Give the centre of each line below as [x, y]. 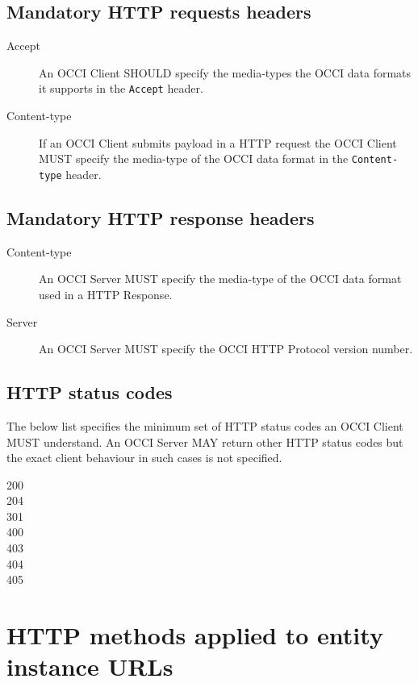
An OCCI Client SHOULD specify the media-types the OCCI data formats [225, 72]
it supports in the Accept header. [121, 88]
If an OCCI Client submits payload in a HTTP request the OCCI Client [218, 142]
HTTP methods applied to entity [195, 635]
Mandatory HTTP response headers [161, 217]
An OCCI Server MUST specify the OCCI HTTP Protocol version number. [226, 349]
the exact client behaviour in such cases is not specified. [144, 458]
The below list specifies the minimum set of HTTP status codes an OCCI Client [205, 425]
